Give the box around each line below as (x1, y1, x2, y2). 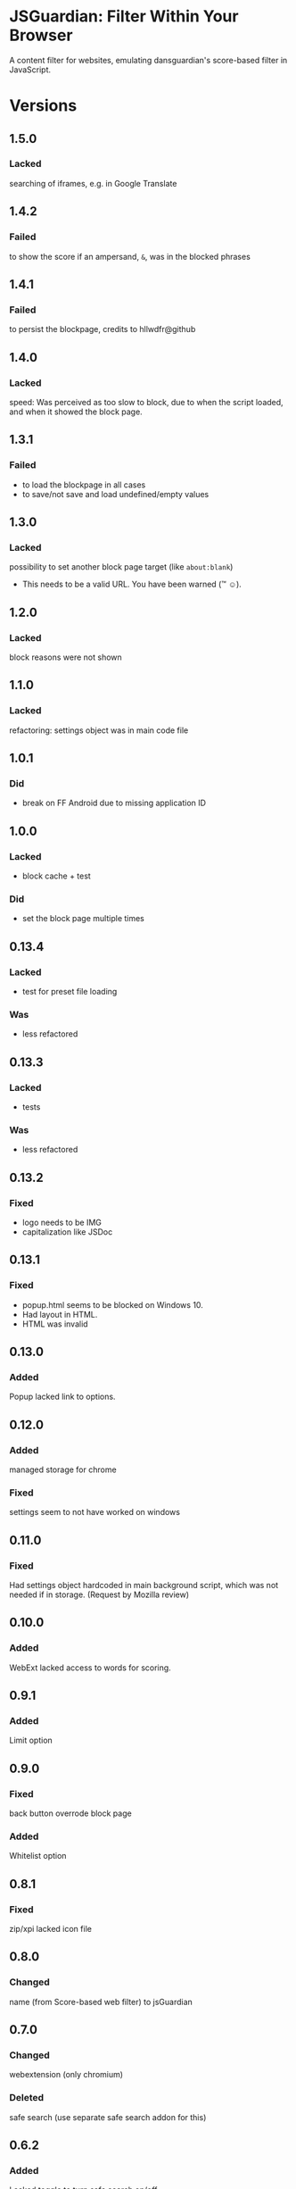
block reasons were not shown (9, 652, 122, 662)
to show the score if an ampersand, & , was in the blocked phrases (9, 251, 251, 262)
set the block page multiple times (21, 913, 145, 924)
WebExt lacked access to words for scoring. (9, 1662, 171, 1673)
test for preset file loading (21, 986, 118, 996)
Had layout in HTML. (21, 1309, 98, 1319)
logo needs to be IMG (21, 1217, 103, 1228)
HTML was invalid (21, 1319, 88, 1329)
